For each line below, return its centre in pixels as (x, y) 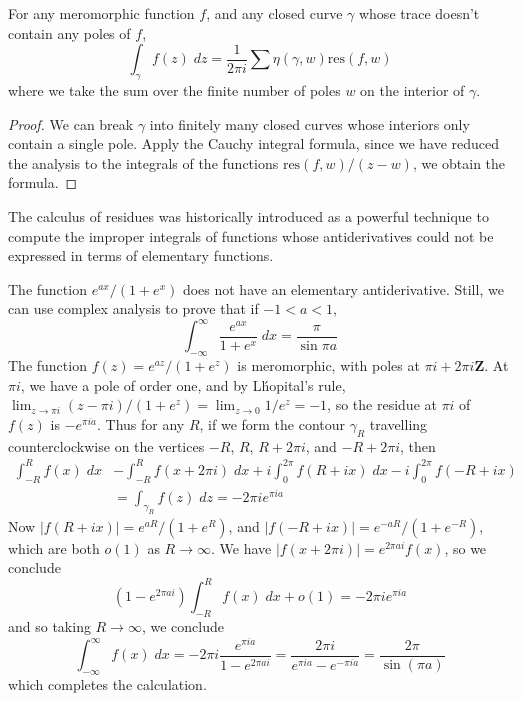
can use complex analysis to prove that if (133, 308)
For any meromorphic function (101, 13)
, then (418, 445)
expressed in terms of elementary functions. (141, 255)
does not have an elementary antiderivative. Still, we (343, 288)
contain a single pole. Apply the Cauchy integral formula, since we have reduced (254, 143)
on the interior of (412, 89)
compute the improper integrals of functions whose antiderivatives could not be (251, 235)
